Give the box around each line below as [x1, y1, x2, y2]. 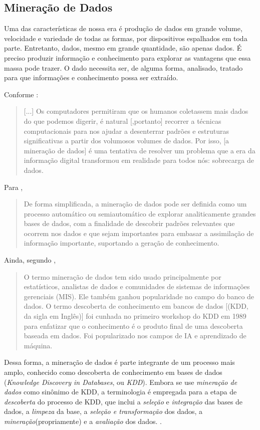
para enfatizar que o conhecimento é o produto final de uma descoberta [24, 320, 243, 331]
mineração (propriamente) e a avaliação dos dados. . [4, 415, 162, 426]
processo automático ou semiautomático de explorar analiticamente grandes [24, 208, 256, 219]
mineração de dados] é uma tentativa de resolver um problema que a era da [24, 145, 255, 155]
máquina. [24, 340, 53, 350]
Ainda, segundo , [4, 255, 56, 265]
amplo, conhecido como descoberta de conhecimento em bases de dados [4, 367, 222, 377]
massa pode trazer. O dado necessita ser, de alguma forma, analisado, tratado [4, 62, 243, 73]
